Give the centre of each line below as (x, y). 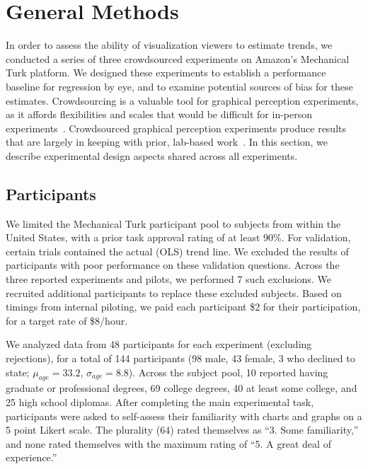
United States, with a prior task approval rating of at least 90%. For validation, (178, 237)
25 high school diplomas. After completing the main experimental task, (160, 402)
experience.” (31, 457)
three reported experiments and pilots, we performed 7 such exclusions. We (168, 279)
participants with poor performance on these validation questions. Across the (173, 265)
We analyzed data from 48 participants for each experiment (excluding (159, 344)
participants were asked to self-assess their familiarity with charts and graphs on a (184, 416)
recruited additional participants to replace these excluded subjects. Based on (174, 293)
